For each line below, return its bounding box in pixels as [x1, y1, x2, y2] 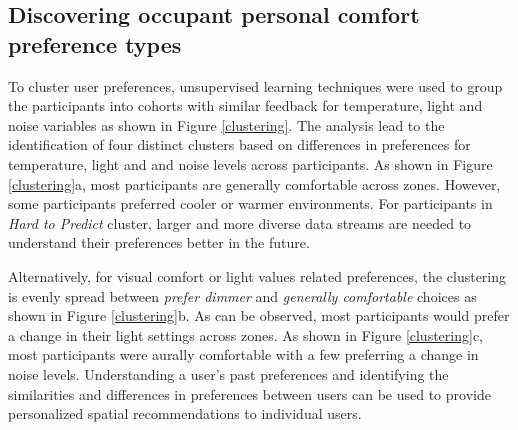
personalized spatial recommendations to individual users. [8, 403, 362, 424]
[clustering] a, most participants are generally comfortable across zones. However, [8, 173, 501, 194]
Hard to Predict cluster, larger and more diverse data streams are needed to [8, 212, 472, 233]
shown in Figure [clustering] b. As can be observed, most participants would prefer [8, 305, 510, 326]
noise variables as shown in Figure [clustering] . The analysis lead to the [8, 114, 445, 135]
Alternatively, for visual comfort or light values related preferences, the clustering [8, 265, 507, 286]
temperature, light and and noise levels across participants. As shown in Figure [8, 153, 493, 174]
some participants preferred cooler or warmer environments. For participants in [8, 193, 493, 214]
